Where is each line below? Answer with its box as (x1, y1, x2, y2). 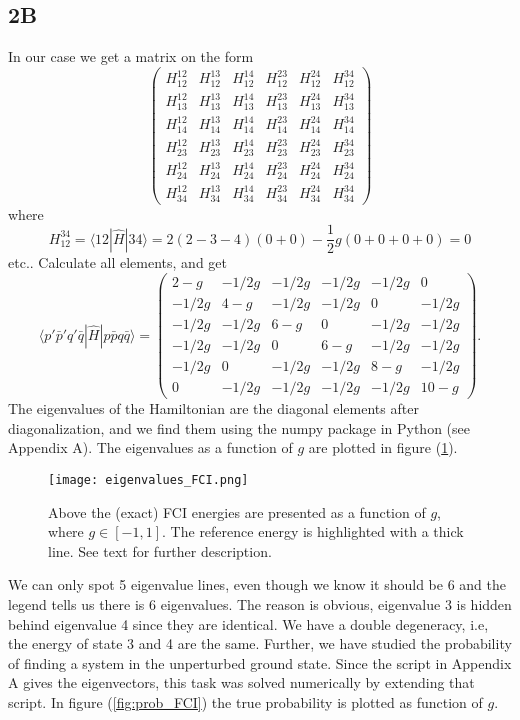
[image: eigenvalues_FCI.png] (48, 473, 249, 488)
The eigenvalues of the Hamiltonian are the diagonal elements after (8, 398, 419, 419)
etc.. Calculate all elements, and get (8, 252, 227, 273)
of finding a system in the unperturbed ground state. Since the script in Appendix (8, 652, 512, 673)
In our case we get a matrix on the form (8, 46, 254, 67)
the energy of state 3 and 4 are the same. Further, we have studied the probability (8, 633, 512, 654)
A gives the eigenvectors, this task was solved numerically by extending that (8, 672, 475, 693)
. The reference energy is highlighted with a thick (162, 521, 464, 542)
